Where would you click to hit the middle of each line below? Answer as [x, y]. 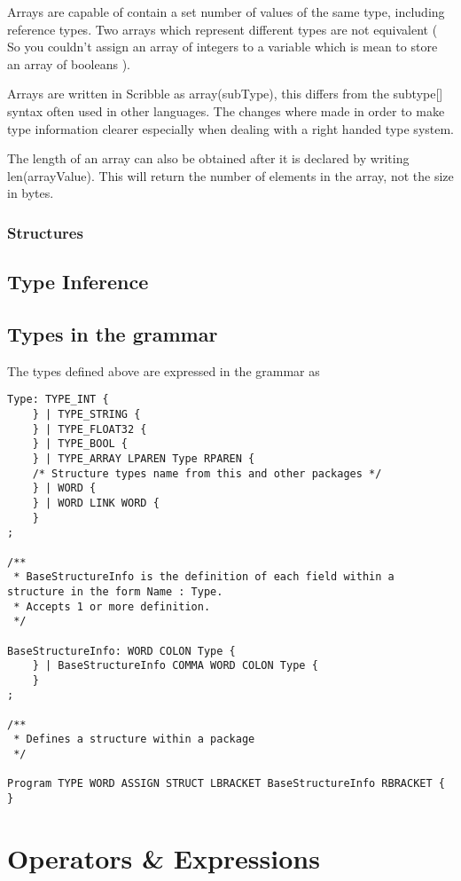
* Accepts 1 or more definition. [112, 606]
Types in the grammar [113, 333]
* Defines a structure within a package [134, 739]
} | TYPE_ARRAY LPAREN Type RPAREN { [144, 458]
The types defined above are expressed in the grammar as [164, 370]
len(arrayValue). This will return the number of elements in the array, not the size [230, 175]
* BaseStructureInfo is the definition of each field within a [204, 577]
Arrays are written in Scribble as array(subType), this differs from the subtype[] [225, 94]
